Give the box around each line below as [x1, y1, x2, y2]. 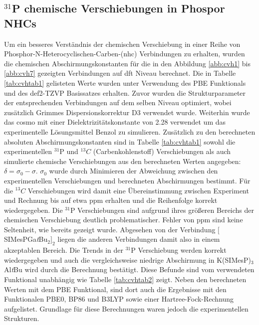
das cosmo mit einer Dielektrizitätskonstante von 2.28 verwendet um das [4, 117, 226, 127]
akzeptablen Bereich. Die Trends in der [4, 245, 123, 255]
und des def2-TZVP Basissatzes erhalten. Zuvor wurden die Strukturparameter [4, 87, 246, 98]
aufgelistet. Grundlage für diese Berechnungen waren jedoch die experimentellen [4, 303, 249, 314]
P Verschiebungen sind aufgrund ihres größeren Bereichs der [70, 204, 255, 215]
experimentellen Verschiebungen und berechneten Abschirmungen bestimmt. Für [4, 175, 251, 185]
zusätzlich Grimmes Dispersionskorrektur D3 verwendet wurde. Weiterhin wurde [4, 107, 250, 117]
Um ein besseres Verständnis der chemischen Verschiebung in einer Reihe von [4, 38, 241, 49]
